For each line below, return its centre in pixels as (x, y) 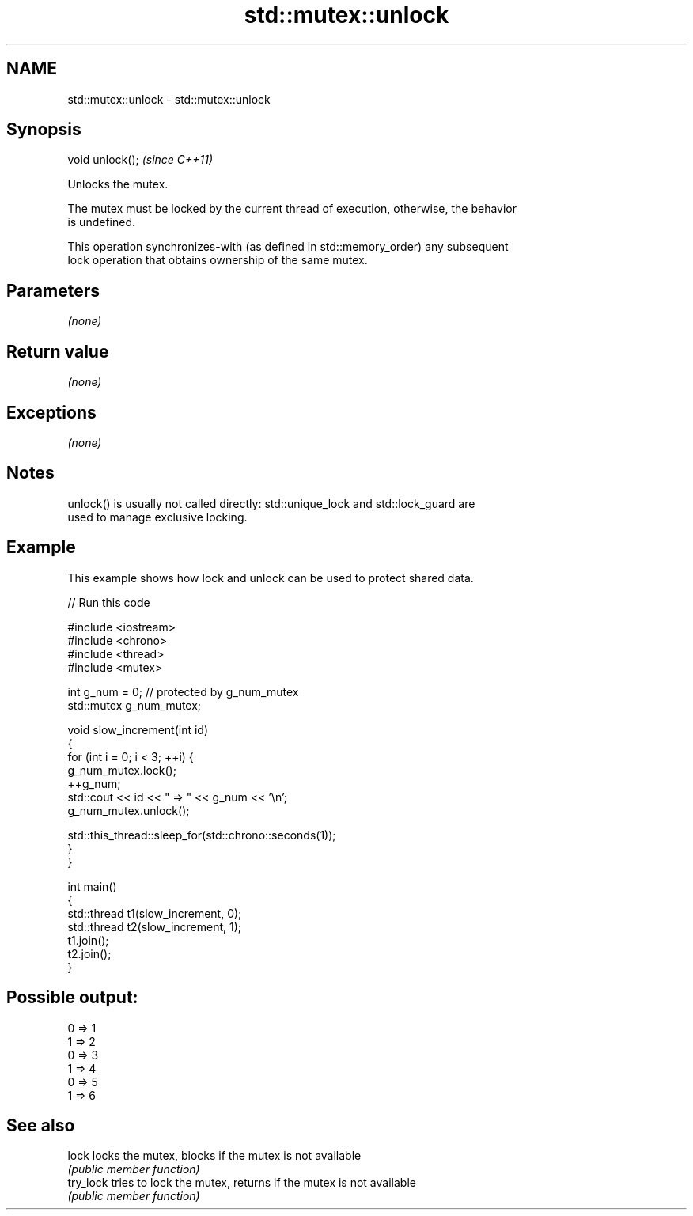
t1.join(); (88, 940)
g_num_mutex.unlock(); (129, 810)
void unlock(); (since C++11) (140, 160)
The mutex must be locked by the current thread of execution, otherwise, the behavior (292, 209)
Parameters (53, 290)
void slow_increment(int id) (138, 729)
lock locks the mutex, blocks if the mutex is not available (214, 1156)
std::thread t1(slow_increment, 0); (155, 913)
